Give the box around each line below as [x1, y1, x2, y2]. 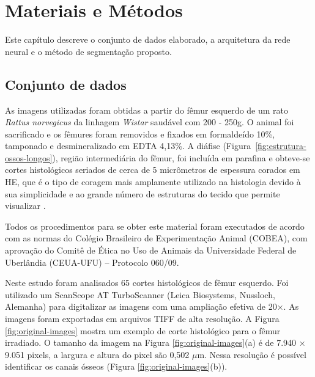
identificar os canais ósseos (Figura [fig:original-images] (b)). [5, 360, 228, 373]
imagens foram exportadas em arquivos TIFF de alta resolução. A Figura [5, 312, 280, 325]
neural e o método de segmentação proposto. [5, 45, 172, 57]
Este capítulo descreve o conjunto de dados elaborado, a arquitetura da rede [5, 33, 291, 46]
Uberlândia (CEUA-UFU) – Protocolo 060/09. [5, 255, 179, 268]
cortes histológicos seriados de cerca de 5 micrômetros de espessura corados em [5, 163, 300, 176]
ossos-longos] [5, 151, 53, 164]
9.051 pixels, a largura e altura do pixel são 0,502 [5, 348, 190, 361]
